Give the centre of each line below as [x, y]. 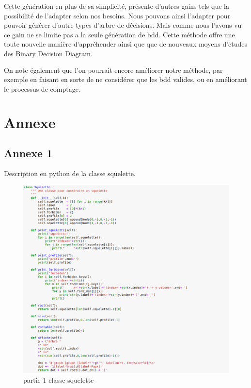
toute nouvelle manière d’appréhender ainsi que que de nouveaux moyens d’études [126, 44]
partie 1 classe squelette [59, 380]
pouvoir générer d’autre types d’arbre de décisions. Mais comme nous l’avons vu [123, 25]
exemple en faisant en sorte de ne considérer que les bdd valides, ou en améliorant [125, 79]
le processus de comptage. [42, 89]
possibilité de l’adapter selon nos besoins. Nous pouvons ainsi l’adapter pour [117, 15]
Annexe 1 [28, 153]
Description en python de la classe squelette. [70, 173]
